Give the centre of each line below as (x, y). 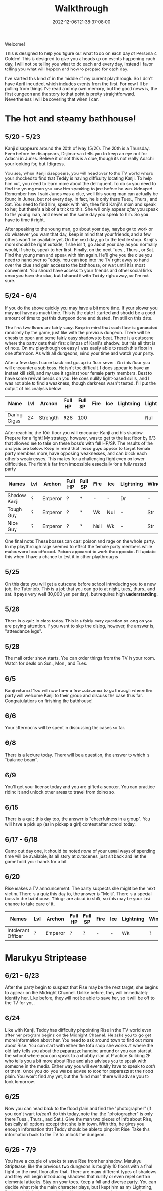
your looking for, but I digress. (35, 164)
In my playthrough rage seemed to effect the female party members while (79, 546)
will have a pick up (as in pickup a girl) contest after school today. (71, 824)
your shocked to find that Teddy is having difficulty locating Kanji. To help (78, 178)
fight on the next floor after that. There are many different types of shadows (81, 1172)
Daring (15, 414)
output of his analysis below (33, 388)
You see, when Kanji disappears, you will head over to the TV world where (79, 173)
